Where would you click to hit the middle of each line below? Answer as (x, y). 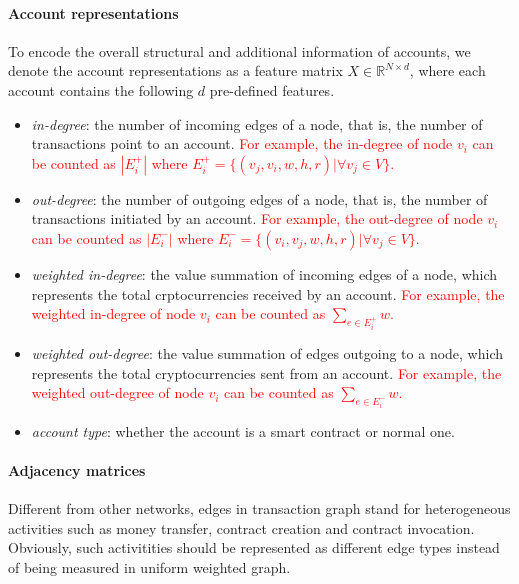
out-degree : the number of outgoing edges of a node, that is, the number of (259, 198)
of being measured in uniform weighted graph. (149, 566)
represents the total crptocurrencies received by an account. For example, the (268, 293)
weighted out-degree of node (117, 392)
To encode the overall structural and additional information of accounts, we (239, 50)
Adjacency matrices (77, 469)
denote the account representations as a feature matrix (175, 70)
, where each (447, 70)
